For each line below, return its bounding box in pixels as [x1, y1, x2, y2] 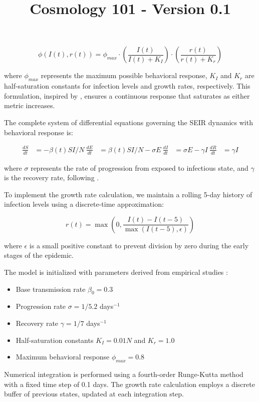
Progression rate [16, 301, 66, 311]
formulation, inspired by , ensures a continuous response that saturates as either [4, 90, 250, 101]
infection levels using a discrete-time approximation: [4, 199, 164, 209]
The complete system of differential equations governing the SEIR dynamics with [4, 117, 253, 127]
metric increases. [4, 100, 55, 111]
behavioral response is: [4, 127, 73, 137]
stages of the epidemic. [4, 250, 74, 260]
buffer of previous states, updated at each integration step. [4, 388, 184, 399]
